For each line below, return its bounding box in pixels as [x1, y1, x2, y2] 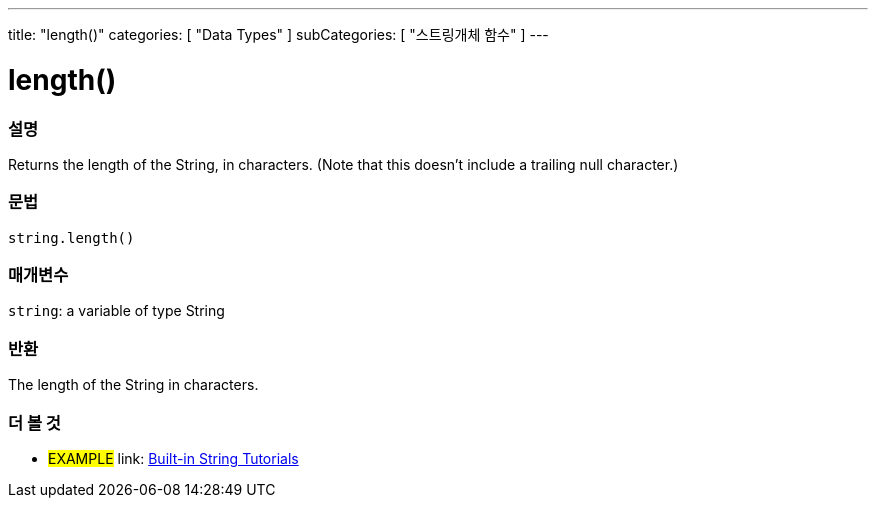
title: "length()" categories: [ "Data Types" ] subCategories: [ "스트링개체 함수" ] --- [8, 26, 549, 43]
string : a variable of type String [8, 302, 225, 320]
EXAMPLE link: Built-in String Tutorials [48, 449, 299, 467]
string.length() [8, 229, 135, 246]
